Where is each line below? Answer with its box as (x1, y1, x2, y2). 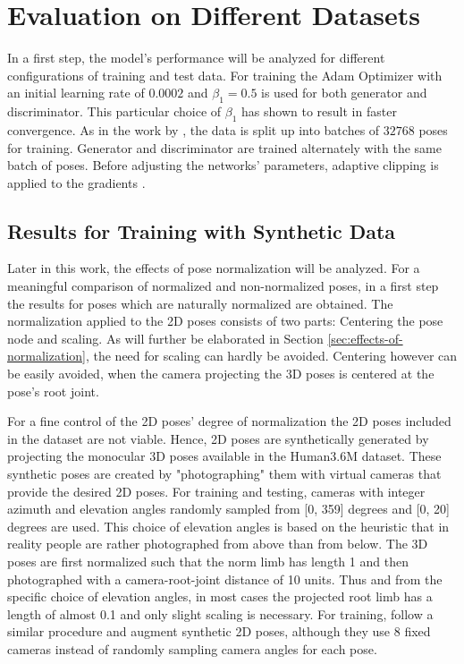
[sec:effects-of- (327, 328, 403, 347)
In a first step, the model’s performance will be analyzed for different (7, 48, 385, 67)
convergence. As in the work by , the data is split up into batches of (7, 120, 380, 139)
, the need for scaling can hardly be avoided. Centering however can (85, 346, 458, 365)
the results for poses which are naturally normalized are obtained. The (7, 294, 393, 312)
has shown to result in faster (241, 102, 397, 121)
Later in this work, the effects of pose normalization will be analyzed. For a (7, 259, 420, 277)
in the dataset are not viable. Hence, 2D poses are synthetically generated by (7, 429, 429, 447)
